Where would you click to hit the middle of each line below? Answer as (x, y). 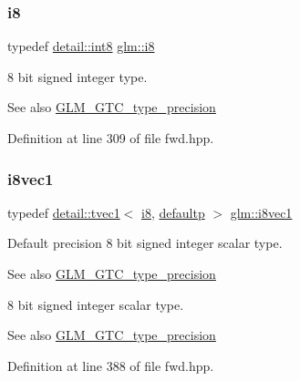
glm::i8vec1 (261, 212)
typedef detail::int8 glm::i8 (81, 46)
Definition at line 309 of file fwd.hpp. (111, 138)
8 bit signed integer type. (78, 76)
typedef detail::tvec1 (64, 212)
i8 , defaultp (173, 212)
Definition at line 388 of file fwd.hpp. (111, 365)
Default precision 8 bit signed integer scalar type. (145, 243)
